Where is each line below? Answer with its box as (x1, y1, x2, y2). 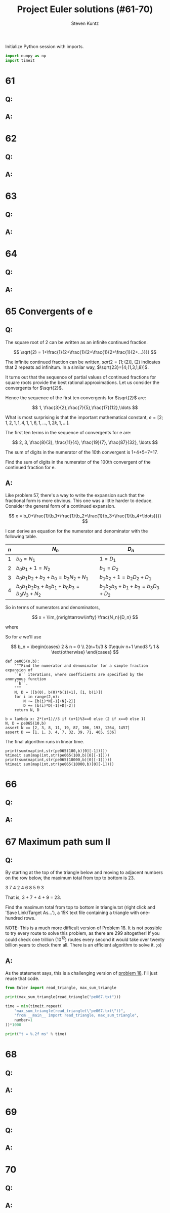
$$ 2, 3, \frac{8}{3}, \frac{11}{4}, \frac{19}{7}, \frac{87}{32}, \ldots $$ (12, 439, 158, 445)
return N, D (14, 707, 39, 712)
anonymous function (5, 676, 47, 681)
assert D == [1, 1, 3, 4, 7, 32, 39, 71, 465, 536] (5, 730, 116, 735)
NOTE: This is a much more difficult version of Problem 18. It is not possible (5, 925, 162, 931)
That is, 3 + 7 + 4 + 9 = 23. (5, 894, 62, 900)
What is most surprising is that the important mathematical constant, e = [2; (5, 414, 163, 420)
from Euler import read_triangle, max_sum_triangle (5, 985, 116, 990)
